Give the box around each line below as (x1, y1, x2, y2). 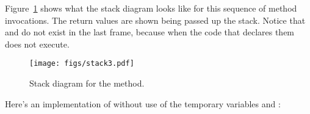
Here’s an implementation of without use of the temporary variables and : (5, 97, 281, 110)
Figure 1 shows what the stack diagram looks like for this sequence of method (5, 2, 297, 14)
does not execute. (5, 37, 70, 50)
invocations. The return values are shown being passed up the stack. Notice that (5, 13, 306, 26)
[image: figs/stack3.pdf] (29, 59, 134, 68)
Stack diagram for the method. (29, 77, 145, 90)
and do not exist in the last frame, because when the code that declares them (5, 26, 295, 38)
